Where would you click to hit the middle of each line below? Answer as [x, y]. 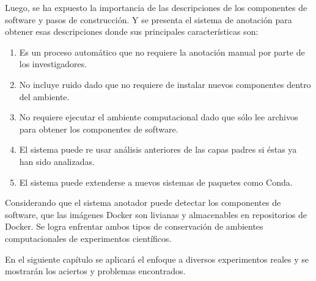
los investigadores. [53, 64]
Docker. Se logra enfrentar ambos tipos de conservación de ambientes [134, 226]
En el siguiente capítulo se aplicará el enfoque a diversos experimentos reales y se [157, 259]
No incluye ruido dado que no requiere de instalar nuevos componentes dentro [165, 84]
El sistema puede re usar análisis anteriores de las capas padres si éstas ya [158, 149]
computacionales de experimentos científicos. [88, 238]
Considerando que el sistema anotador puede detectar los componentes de [143, 203]
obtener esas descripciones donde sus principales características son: [132, 31]
